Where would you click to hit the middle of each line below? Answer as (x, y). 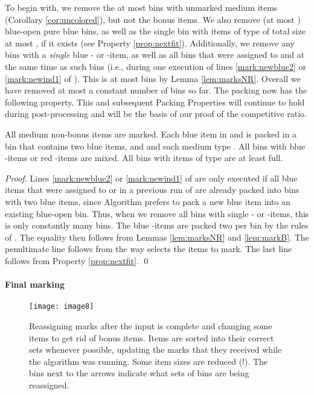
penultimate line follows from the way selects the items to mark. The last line (149, 249)
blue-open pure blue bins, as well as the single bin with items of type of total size (155, 31)
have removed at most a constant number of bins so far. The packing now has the (156, 90)
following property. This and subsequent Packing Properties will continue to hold (155, 102)
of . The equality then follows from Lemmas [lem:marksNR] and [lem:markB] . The (157, 237)
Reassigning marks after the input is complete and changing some (151, 325)
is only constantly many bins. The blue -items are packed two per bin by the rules (157, 225)
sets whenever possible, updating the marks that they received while (155, 349)
